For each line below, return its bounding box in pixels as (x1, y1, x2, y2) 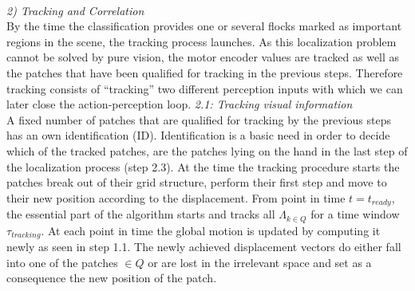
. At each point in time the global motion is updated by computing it (41, 222, 381, 238)
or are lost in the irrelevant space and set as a (148, 254, 372, 270)
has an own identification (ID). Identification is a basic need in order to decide (6, 127, 390, 144)
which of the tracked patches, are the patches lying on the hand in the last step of (6, 142, 408, 159)
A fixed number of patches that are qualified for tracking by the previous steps (6, 111, 391, 128)
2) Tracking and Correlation (6, 2, 144, 18)
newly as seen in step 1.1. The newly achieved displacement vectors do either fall (6, 238, 401, 255)
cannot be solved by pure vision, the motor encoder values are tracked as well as (6, 49, 400, 65)
